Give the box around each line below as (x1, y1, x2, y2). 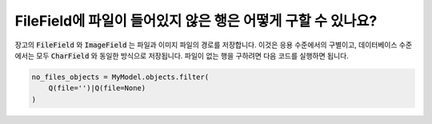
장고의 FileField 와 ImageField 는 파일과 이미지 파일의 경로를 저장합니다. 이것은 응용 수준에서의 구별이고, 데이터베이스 (14, 40, 398, 50)
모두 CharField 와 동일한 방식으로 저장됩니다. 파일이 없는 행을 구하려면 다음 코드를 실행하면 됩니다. (36, 50, 350, 60)
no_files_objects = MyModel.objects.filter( (31, 72, 210, 82)
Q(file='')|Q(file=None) (48, 84, 146, 93)
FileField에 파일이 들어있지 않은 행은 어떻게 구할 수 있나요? (14, 12, 378, 30)
